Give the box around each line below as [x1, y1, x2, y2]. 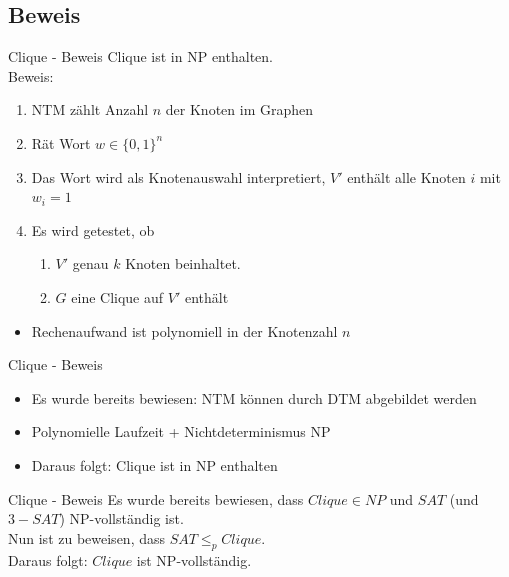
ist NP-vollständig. [136, 549, 252, 570]
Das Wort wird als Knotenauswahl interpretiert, [31, 166, 326, 187]
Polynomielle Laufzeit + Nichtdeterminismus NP [31, 421, 331, 442]
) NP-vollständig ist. [59, 508, 184, 529]
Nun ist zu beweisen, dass [8, 527, 166, 548]
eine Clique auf [71, 286, 164, 307]
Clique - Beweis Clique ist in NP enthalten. [8, 46, 273, 67]
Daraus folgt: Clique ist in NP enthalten [31, 454, 278, 475]
